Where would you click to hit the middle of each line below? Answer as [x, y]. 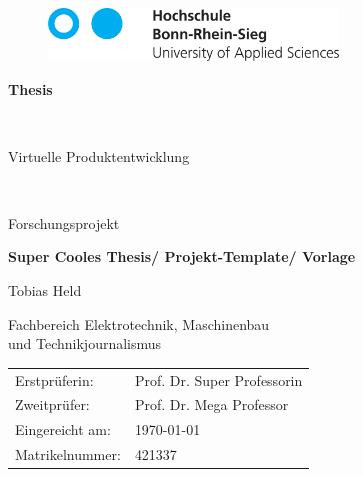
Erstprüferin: [54, 379]
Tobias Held [45, 290]
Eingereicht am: [63, 429]
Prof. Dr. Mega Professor [211, 404]
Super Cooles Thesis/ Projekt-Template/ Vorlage [182, 256]
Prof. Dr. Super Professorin [218, 379]
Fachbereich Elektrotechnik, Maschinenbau [139, 323]
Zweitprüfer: [52, 404]
